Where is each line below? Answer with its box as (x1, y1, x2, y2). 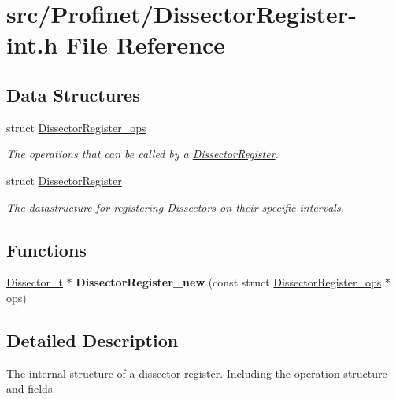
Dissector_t (6, 274, 63, 290)
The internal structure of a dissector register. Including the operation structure (6, 364, 387, 381)
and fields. (6, 380, 56, 397)
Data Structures (6, 82, 140, 106)
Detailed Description (6, 327, 179, 352)
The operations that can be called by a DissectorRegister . (6, 146, 279, 162)
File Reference (65, 28, 226, 61)
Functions (6, 237, 87, 261)
